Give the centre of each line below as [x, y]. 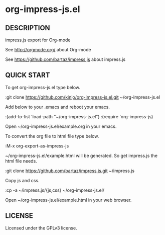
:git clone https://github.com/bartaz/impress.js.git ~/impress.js [70, 171]
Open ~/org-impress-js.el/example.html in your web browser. [68, 200]
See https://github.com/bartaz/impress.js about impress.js [65, 59]
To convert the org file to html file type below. [52, 136]
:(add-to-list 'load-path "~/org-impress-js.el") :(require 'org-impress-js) [79, 116]
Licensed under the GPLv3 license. [41, 228]
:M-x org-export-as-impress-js [37, 146]
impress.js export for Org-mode [38, 40]
